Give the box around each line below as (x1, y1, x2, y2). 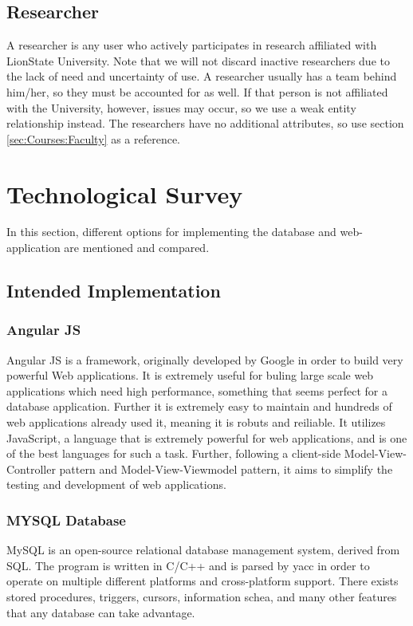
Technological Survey (6, 177, 243, 210)
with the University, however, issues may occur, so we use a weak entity (6, 99, 356, 116)
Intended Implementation (6, 278, 221, 303)
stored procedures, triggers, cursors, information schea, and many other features (6, 589, 397, 605)
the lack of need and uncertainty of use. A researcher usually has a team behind (6, 68, 397, 85)
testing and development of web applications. (6, 476, 226, 493)
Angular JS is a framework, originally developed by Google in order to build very (6, 351, 403, 368)
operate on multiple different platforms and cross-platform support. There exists (6, 573, 399, 589)
